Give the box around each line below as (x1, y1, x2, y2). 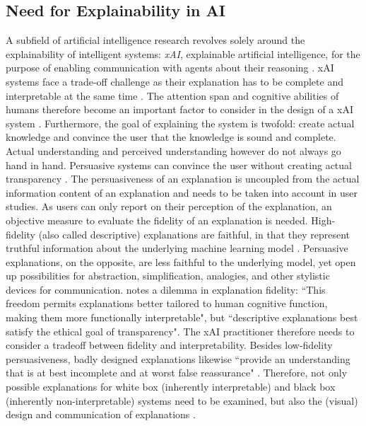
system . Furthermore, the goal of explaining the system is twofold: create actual (6, 115, 355, 130)
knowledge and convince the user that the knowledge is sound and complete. (6, 129, 336, 144)
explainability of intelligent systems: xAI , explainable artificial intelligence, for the (6, 46, 360, 61)
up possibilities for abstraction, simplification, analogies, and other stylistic (6, 268, 330, 283)
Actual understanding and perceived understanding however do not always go (6, 143, 341, 158)
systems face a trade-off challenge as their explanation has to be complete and (6, 74, 343, 88)
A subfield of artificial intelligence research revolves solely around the (6, 33, 305, 47)
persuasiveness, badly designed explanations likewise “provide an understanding (6, 351, 350, 366)
